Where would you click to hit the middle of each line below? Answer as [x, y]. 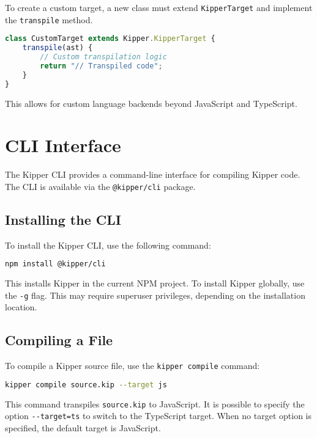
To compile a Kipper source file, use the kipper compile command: [132, 366]
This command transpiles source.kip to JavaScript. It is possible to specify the [155, 403]
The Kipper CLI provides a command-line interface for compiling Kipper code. [153, 174]
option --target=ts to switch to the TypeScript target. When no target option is [158, 416]
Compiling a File [59, 340]
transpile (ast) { [58, 48]
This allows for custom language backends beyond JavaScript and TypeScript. [151, 103]
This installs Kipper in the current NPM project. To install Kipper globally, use [155, 283]
